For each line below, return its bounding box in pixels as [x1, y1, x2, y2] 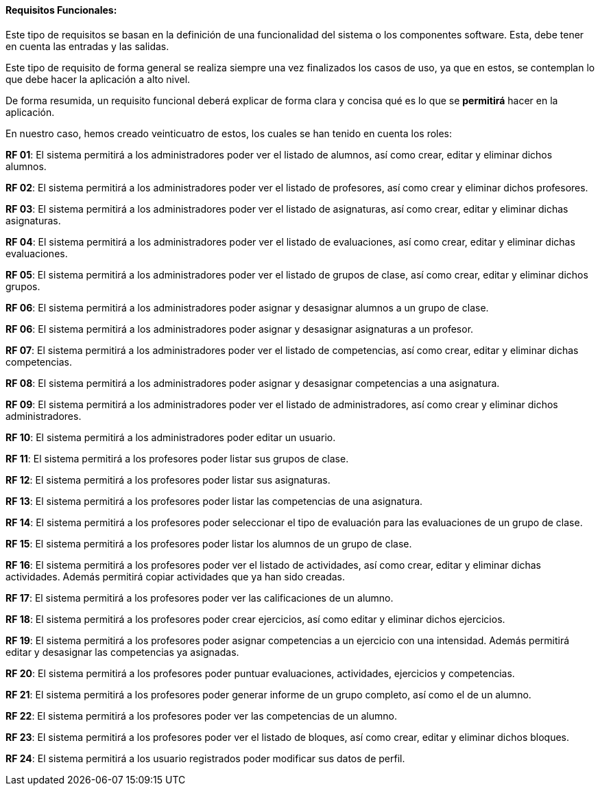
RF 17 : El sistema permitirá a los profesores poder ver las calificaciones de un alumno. [5, 591, 394, 604]
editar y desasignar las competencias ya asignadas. [5, 646, 239, 658]
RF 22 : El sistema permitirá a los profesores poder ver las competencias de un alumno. [5, 709, 397, 722]
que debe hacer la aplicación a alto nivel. [5, 73, 191, 85]
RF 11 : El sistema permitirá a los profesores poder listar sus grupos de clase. [5, 452, 349, 464]
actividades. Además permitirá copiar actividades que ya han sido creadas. [5, 570, 346, 582]
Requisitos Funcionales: [5, 4, 117, 16]
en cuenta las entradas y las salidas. [5, 40, 169, 52]
